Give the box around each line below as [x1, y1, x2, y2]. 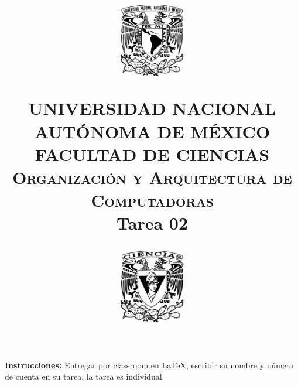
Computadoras [91, 188, 214, 212]
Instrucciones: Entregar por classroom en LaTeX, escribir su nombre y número [5, 358, 294, 371]
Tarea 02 [117, 211, 188, 235]
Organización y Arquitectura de [12, 165, 292, 189]
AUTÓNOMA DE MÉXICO [34, 119, 270, 143]
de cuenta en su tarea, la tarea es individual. [5, 370, 165, 382]
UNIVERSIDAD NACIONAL [28, 96, 276, 120]
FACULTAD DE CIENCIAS [35, 142, 270, 166]
